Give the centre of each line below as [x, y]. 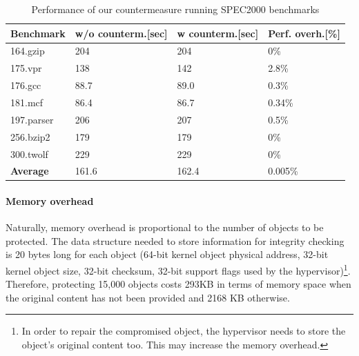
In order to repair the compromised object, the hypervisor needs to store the [184, 331]
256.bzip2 [30, 136]
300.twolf [29, 154]
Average [30, 171]
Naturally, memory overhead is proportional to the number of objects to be [165, 227]
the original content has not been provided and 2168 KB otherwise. [148, 297]
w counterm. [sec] [218, 33]
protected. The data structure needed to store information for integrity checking [175, 240]
